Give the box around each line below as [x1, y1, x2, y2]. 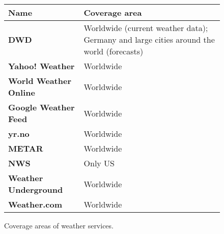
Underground [8, 184, 63, 195]
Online [8, 86, 35, 98]
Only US [83, 157, 115, 169]
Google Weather [8, 101, 75, 113]
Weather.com [8, 198, 63, 210]
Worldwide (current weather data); [83, 22, 208, 34]
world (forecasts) [83, 45, 144, 57]
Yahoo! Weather [8, 60, 75, 72]
